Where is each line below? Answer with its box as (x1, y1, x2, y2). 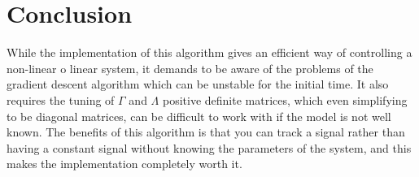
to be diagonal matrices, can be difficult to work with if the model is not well (7, 107, 391, 124)
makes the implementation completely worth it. (7, 155, 242, 172)
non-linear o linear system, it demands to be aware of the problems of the (7, 59, 373, 76)
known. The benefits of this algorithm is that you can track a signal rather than (7, 123, 405, 140)
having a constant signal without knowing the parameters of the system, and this (7, 139, 412, 156)
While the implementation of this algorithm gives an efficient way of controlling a (7, 44, 412, 61)
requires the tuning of (7, 91, 115, 108)
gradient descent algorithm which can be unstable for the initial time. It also (7, 76, 389, 93)
